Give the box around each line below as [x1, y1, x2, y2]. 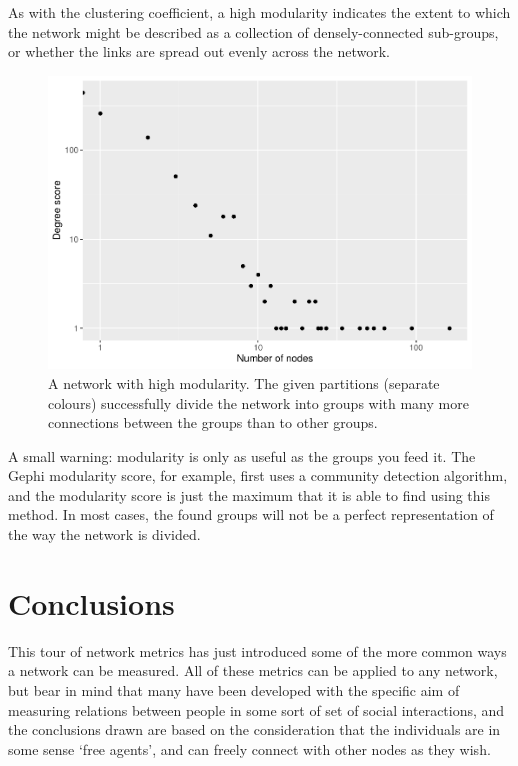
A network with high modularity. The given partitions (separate [48, 372, 440, 393]
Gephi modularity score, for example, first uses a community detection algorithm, [8, 465, 508, 486]
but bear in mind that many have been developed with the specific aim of [8, 679, 460, 700]
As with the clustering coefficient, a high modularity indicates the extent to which [8, 2, 511, 22]
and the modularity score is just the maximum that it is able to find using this [8, 484, 490, 505]
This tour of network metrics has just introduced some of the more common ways [8, 640, 507, 661]
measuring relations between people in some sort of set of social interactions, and [8, 699, 505, 720]
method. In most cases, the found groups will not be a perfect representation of [8, 504, 494, 525]
